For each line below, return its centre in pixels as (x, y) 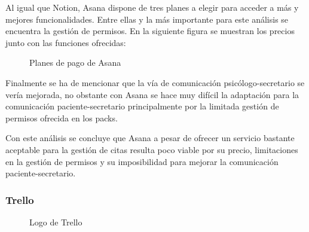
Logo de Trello (56, 222)
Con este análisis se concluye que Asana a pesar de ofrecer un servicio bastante (150, 138)
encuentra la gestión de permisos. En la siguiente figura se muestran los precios (150, 31)
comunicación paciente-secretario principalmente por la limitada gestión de (142, 106)
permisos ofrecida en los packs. (62, 117)
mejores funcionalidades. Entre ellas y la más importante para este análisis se (147, 19)
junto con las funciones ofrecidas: (66, 42)
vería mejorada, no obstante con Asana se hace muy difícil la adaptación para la (152, 94)
